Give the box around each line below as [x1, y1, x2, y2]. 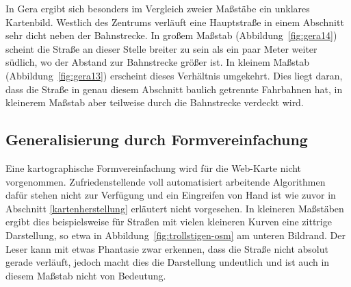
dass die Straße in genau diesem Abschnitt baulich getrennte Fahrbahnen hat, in [5, 82, 343, 96]
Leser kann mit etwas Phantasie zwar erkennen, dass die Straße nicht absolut [5, 241, 328, 255]
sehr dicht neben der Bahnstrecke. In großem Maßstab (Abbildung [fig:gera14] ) [5, 28, 337, 42]
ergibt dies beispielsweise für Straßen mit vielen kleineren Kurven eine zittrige [5, 214, 332, 229]
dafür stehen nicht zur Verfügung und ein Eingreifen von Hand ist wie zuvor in [5, 188, 336, 202]
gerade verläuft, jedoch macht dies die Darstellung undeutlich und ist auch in [5, 255, 330, 269]
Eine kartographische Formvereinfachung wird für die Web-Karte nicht [5, 160, 302, 175]
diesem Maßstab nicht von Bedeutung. [5, 268, 166, 282]
